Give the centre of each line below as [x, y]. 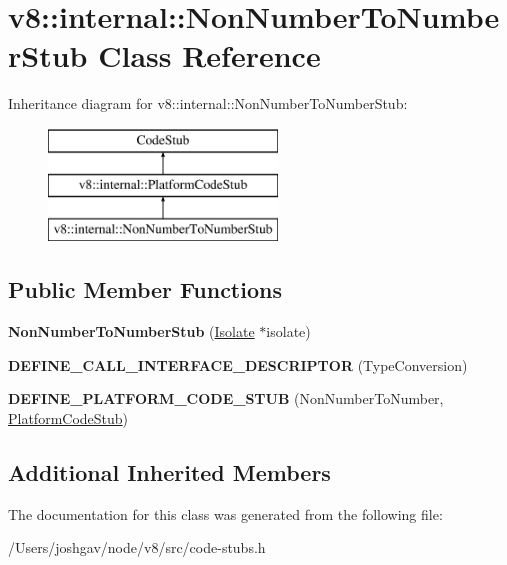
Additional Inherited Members [169, 471]
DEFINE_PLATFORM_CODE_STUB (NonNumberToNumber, [226, 398]
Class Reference [209, 55]
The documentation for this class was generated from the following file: [225, 513]
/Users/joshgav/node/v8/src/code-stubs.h [137, 547]
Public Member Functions [145, 289]
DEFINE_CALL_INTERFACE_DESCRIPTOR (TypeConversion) [238, 364]
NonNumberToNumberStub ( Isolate [131, 331]
